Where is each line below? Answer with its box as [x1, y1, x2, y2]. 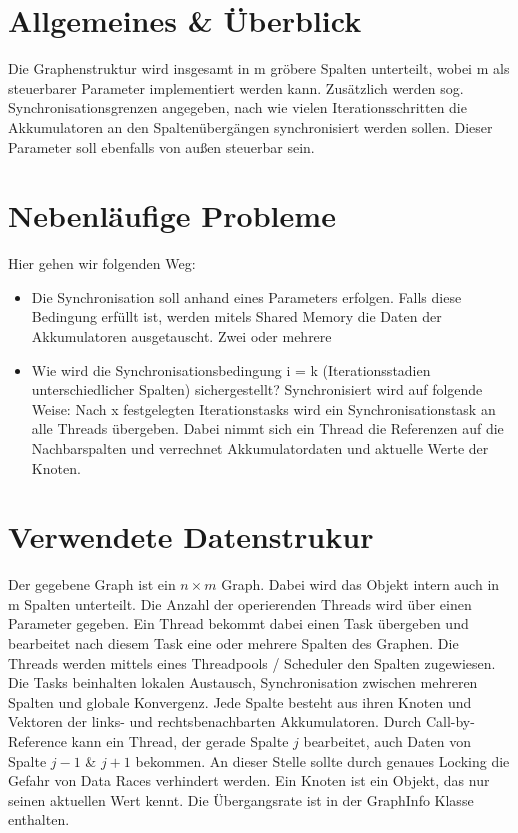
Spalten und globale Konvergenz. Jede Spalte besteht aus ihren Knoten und [8, 691, 472, 712]
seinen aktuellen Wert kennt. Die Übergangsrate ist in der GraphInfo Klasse [8, 789, 474, 810]
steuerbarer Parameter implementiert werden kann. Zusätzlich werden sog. [8, 77, 464, 98]
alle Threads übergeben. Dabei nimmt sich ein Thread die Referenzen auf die [31, 418, 504, 439]
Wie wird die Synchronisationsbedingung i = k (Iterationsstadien [31, 359, 431, 380]
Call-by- [425, 711, 475, 732]
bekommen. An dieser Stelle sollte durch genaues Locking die [135, 750, 510, 771]
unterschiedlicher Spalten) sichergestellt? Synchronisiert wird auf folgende [31, 379, 483, 400]
